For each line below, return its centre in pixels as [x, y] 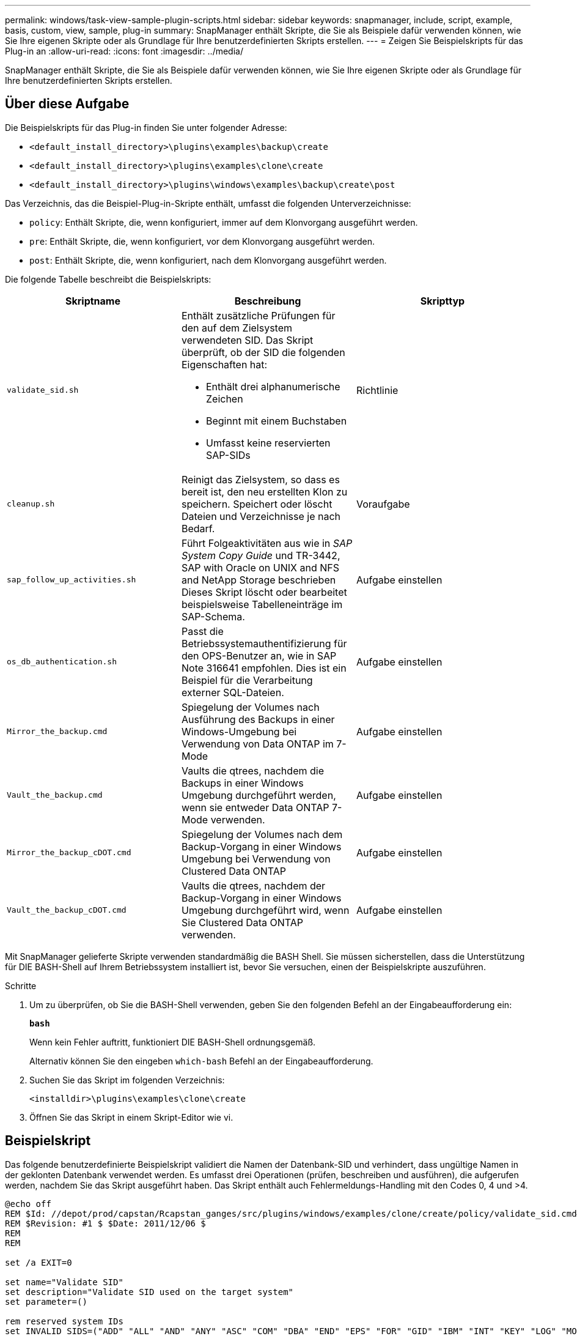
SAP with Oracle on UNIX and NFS [260, 567]
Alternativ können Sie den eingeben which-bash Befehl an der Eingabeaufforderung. [201, 1061]
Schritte [21, 985]
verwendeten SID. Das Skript [247, 340]
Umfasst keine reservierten [268, 443]
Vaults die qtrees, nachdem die [252, 770]
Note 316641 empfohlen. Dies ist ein [264, 668]
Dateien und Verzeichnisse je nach [261, 516]
